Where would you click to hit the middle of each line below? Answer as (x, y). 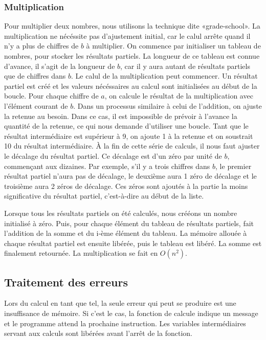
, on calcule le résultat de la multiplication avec (179, 96)
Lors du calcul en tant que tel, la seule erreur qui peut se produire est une (120, 303)
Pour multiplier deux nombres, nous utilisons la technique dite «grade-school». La (132, 26)
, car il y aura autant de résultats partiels (185, 66)
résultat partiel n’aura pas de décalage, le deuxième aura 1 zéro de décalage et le (130, 176)
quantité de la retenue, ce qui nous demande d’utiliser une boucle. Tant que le (126, 126)
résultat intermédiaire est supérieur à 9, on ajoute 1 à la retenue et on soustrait (129, 136)
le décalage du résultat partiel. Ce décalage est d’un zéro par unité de (113, 155)
